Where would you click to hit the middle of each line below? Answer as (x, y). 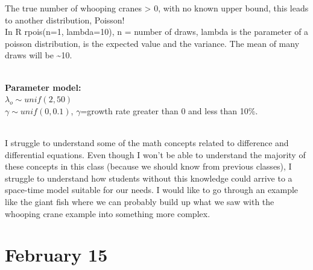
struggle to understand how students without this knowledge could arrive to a (149, 178)
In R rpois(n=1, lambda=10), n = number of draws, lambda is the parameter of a (157, 32)
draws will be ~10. (39, 55)
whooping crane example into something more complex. (108, 213)
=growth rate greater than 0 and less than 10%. (169, 110)
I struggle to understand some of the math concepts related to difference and (147, 142)
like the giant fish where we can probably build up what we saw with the (140, 201)
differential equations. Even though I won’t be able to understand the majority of (155, 154)
